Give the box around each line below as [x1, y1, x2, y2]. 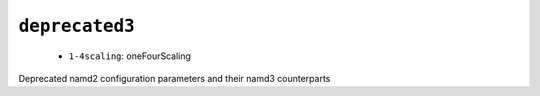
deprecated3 [18, 15, 135, 37]
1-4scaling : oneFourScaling [68, 50, 192, 62]
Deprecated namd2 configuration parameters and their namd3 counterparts [18, 72, 331, 84]
